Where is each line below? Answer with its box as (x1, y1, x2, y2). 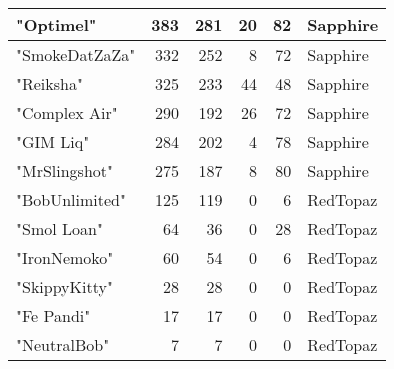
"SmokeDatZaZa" (16, 43, 136, 66)
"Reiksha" (16, 72, 83, 95)
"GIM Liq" (16, 130, 90, 153)
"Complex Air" (16, 101, 118, 124)
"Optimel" (16, 13, 97, 36)
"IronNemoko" (16, 246, 114, 269)
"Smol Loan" (16, 217, 103, 240)
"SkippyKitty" (16, 275, 113, 298)
